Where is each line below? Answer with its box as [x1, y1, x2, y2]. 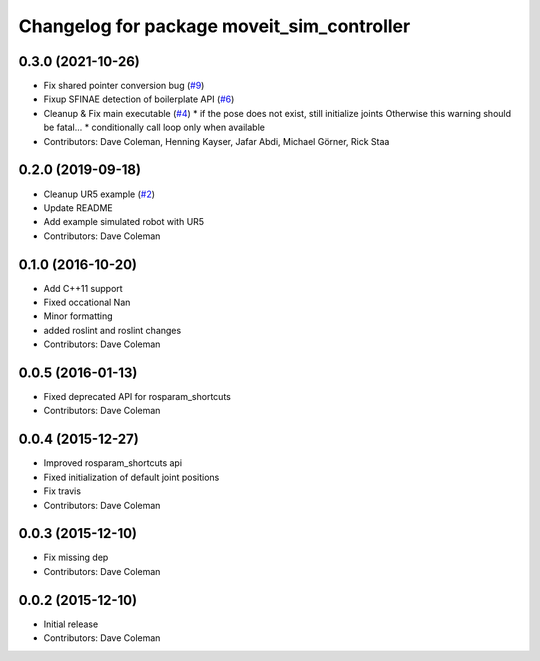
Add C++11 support [43, 282, 124, 294]
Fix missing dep [43, 551, 109, 564]
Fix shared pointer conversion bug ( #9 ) [43, 80, 205, 92]
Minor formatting [43, 310, 114, 322]
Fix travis [43, 485, 82, 497]
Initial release [43, 618, 99, 630]
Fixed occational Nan [43, 296, 131, 308]
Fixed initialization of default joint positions [43, 471, 220, 483]
